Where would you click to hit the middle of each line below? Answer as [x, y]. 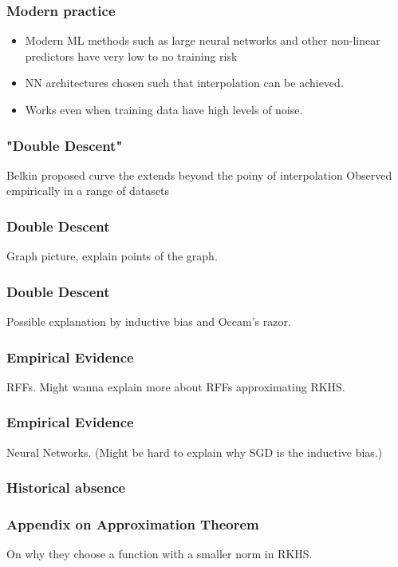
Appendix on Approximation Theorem [133, 524]
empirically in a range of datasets [88, 190]
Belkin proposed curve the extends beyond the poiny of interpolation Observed [199, 174]
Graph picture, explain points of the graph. [112, 256]
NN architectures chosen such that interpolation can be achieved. [184, 83]
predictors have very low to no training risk [131, 56]
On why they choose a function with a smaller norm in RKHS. [160, 554]
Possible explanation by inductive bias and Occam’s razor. [149, 321]
